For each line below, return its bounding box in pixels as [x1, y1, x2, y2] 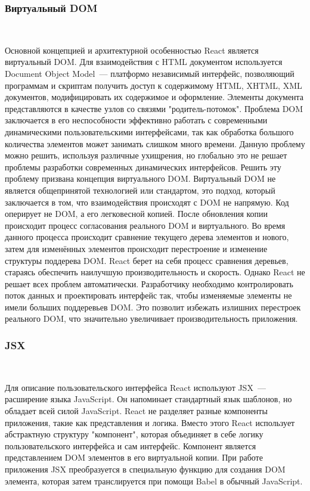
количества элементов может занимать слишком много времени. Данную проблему [5, 137, 305, 150]
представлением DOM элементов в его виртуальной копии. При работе [5, 451, 263, 464]
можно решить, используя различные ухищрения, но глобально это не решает [5, 149, 287, 161]
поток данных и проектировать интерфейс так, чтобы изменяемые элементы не [5, 289, 292, 302]
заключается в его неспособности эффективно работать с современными [5, 114, 268, 126]
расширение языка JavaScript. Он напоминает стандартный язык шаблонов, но [5, 393, 292, 405]
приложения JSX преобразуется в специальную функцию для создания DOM [5, 463, 286, 476]
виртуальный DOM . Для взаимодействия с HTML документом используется [5, 55, 283, 68]
